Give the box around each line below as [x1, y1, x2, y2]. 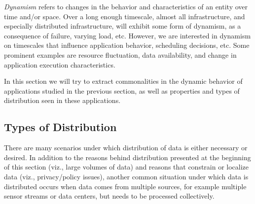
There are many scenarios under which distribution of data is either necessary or [4, 142, 248, 153]
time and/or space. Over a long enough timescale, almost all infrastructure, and [4, 11, 245, 21]
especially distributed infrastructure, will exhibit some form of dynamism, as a [4, 21, 241, 31]
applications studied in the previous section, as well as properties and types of [4, 85, 240, 96]
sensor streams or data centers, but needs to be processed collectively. [4, 191, 215, 201]
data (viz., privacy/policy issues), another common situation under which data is [4, 171, 249, 181]
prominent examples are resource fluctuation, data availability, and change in [4, 49, 237, 60]
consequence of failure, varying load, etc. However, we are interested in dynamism [4, 30, 251, 40]
